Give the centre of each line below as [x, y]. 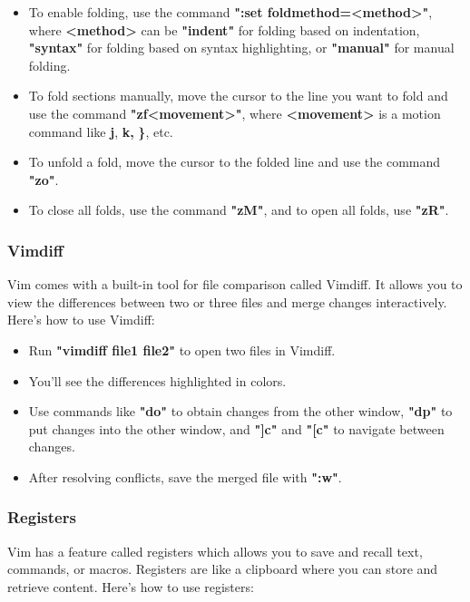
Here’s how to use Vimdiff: [81, 320]
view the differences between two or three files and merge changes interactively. [227, 301]
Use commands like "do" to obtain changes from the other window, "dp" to [240, 411]
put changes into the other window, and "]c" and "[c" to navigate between [236, 428]
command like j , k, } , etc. [101, 131]
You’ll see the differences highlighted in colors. [157, 380]
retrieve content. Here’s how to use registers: [131, 586]
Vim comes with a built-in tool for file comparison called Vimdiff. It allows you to [235, 284]
